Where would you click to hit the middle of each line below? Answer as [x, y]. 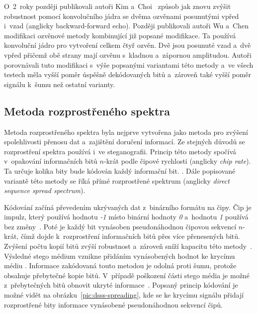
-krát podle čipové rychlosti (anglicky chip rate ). [177, 161]
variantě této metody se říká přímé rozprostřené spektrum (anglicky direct [117, 180]
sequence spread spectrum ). [45, 190]
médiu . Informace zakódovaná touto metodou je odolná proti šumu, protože [120, 265]
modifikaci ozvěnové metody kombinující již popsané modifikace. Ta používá [120, 35]
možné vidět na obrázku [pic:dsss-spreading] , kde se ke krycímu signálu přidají [124, 295]
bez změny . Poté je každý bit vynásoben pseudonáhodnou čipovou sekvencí [120, 226]
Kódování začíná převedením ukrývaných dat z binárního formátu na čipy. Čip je [128, 207]
